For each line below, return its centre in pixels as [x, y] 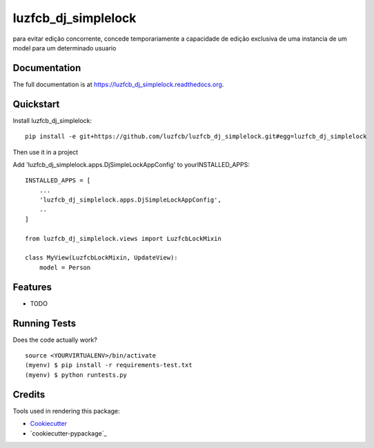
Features [32, 287]
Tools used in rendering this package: [66, 411]
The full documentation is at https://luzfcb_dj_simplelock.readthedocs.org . [118, 84]
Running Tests [44, 323]
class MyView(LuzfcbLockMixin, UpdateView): [102, 258]
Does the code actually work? [55, 340]
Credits [29, 395]
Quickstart [36, 104]
